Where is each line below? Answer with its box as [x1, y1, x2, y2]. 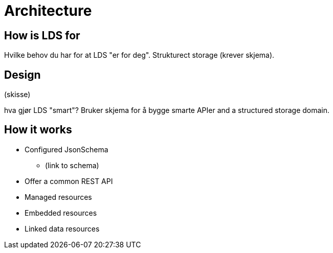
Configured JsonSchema [25, 145, 108, 154]
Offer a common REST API [25, 176, 113, 186]
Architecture [4, 2, 92, 19]
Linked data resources [25, 224, 100, 233]
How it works [4, 123, 72, 136]
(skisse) [4, 90, 31, 99]
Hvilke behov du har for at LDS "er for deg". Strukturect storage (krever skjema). [4, 51, 275, 60]
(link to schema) [45, 160, 99, 170]
